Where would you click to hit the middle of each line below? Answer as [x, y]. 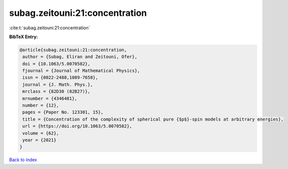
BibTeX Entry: [24, 37]
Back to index [23, 160]
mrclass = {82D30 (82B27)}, [57, 91]
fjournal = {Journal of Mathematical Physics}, [81, 71]
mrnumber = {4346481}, [50, 98]
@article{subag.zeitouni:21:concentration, [73, 50]
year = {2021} [39, 140]
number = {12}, [41, 106]
